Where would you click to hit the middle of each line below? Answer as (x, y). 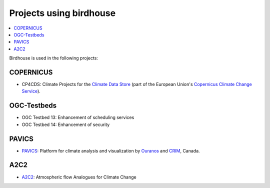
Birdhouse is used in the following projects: (54, 58)
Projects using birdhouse (62, 13)
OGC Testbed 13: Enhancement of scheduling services (78, 117)
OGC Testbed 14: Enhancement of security (66, 124)
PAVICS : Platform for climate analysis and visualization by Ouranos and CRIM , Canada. (111, 150)
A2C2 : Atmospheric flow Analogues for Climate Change (79, 177)
